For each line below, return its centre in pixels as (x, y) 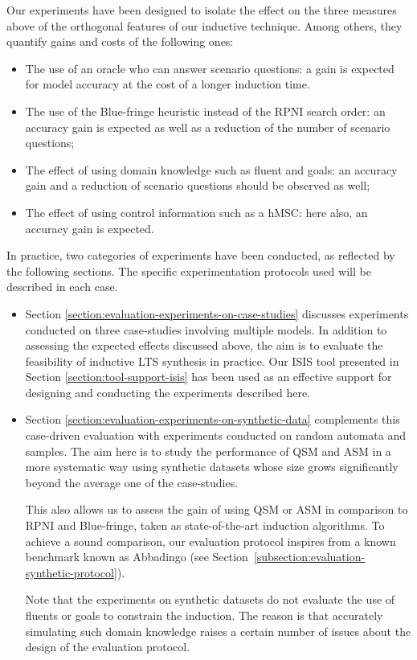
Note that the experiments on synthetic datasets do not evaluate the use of (210, 599)
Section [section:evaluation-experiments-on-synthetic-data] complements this (213, 419)
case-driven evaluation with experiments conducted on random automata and (215, 435)
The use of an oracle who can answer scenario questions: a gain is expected (210, 68)
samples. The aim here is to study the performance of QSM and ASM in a (208, 451)
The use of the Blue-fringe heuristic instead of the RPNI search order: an (205, 111)
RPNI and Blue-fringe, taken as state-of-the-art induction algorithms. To (205, 525)
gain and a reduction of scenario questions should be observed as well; (198, 185)
